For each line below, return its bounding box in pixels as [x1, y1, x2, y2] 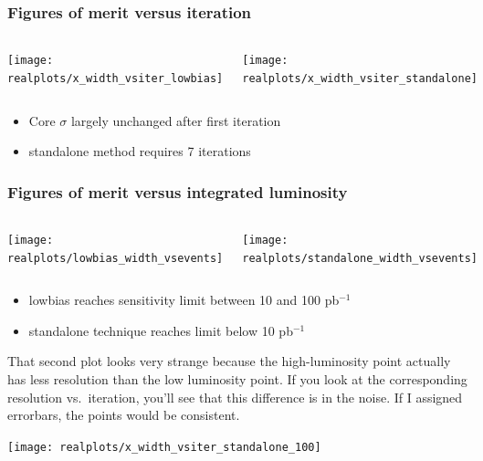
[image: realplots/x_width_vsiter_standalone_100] [7, 440, 321, 454]
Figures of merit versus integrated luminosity [7, 180, 348, 203]
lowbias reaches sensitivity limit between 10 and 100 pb [28, 290, 340, 309]
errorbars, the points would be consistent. [7, 405, 240, 424]
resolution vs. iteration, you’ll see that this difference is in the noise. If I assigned [7, 387, 463, 406]
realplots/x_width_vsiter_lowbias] [7, 71, 224, 85]
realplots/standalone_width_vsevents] [242, 251, 478, 265]
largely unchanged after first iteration [70, 110, 281, 130]
